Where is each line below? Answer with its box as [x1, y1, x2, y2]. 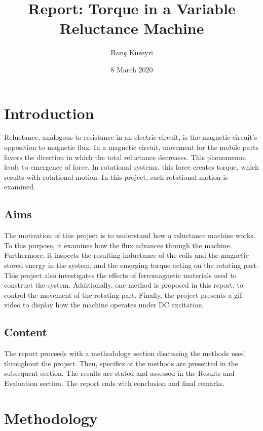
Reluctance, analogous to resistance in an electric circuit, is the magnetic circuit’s [4, 132, 257, 142]
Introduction [4, 102, 94, 123]
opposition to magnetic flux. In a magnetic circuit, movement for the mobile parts [4, 142, 258, 152]
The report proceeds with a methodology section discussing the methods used [4, 348, 245, 359]
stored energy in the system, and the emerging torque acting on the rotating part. [4, 259, 258, 270]
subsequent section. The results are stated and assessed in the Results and [4, 368, 235, 378]
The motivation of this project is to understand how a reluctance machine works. [4, 230, 255, 241]
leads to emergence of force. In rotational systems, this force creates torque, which [4, 162, 259, 172]
